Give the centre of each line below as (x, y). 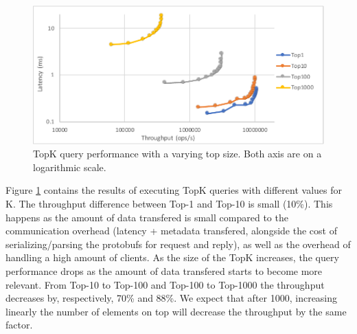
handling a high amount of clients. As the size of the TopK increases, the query (172, 257)
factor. (19, 325)
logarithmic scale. (70, 167)
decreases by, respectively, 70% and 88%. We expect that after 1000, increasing (172, 298)
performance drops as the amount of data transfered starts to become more (164, 271)
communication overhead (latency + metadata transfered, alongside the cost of (171, 231)
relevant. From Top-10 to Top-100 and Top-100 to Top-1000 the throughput (165, 284)
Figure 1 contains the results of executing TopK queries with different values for (174, 190)
